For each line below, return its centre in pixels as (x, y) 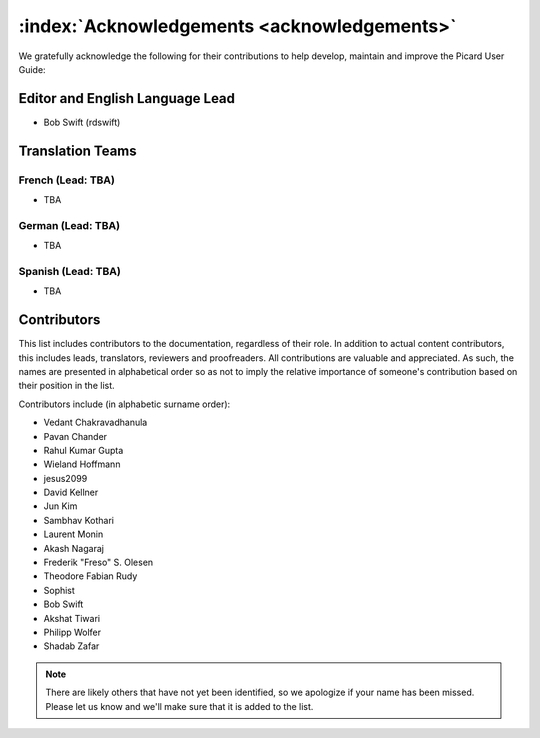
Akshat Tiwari (71, 618)
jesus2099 (65, 478)
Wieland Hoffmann (82, 464)
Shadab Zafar (71, 646)
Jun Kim (60, 506)
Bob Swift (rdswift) (82, 122)
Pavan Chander (75, 436)
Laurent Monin (73, 534)
